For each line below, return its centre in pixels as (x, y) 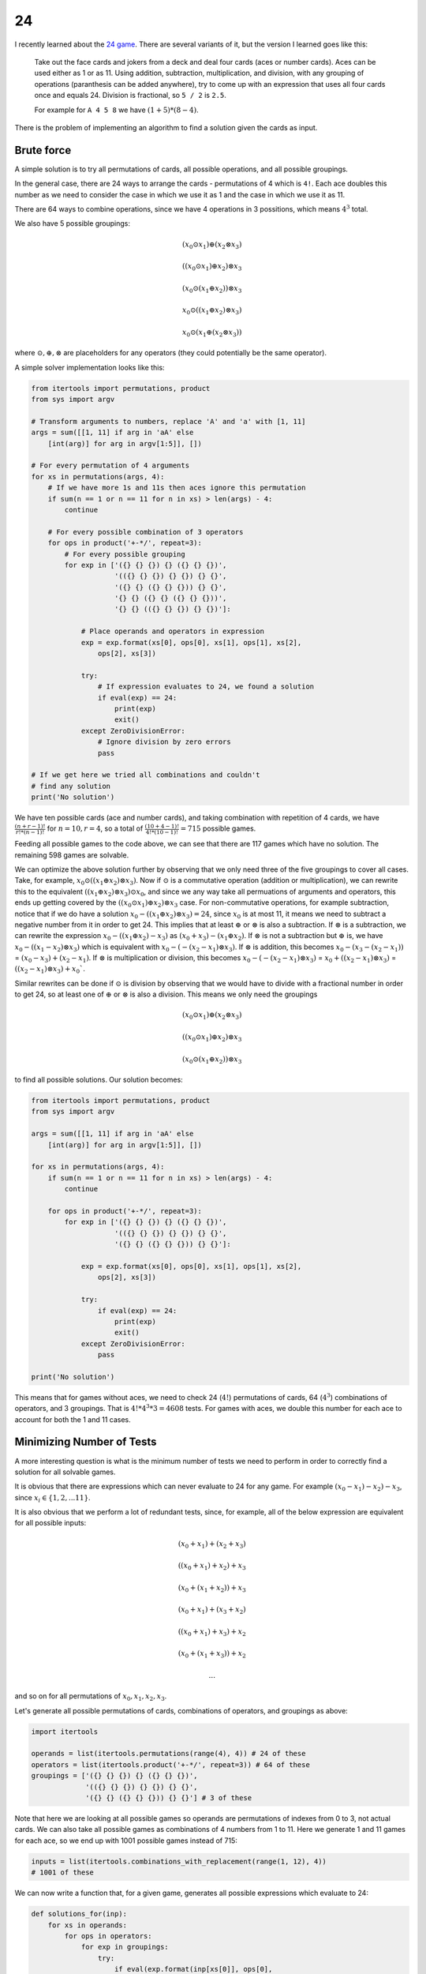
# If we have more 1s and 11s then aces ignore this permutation (177, 488)
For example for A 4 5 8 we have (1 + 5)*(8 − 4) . (116, 110)
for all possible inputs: (50, 1523)
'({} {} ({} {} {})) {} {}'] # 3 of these (169, 1798)
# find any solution (71, 786)
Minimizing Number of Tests (86, 1442)
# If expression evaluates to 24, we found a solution (206, 687)
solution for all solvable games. (65, 1472)
